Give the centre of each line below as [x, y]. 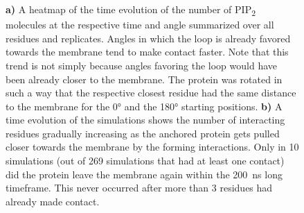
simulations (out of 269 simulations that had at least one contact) [145, 161]
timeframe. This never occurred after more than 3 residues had [139, 188]
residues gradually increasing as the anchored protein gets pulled [143, 133]
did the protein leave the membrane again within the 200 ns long [144, 174]
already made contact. [53, 201]
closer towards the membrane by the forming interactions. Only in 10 [152, 147]
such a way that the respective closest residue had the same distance [151, 93]
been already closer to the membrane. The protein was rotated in [144, 79]
